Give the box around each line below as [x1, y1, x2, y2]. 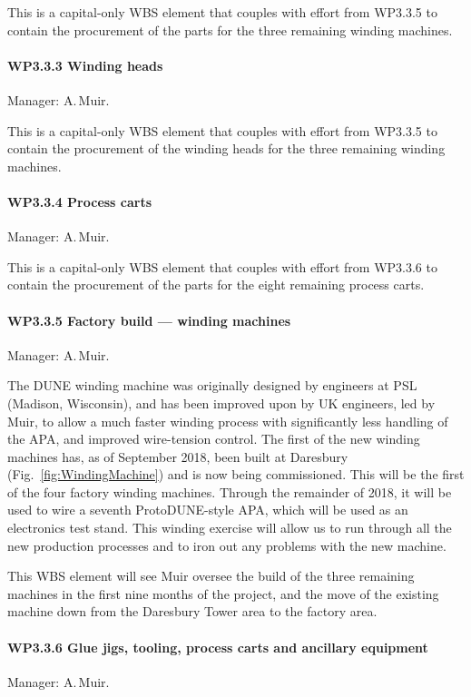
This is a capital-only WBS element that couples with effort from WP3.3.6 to [7, 257, 437, 276]
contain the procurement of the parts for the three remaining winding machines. [7, 20, 453, 39]
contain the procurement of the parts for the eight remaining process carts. [7, 275, 425, 294]
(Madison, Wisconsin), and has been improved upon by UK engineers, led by [7, 393, 436, 412]
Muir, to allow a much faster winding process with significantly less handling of [7, 411, 448, 430]
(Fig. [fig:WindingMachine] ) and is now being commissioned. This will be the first [7, 465, 465, 484]
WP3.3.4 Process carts [7, 191, 152, 211]
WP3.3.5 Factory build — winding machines [7, 310, 291, 329]
